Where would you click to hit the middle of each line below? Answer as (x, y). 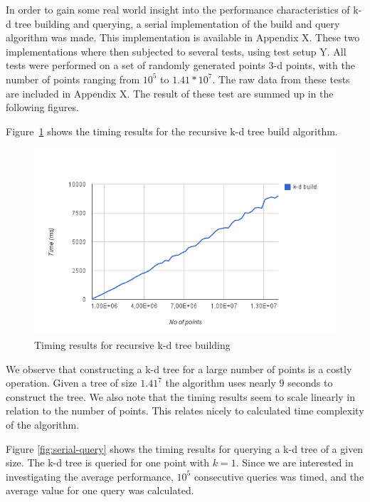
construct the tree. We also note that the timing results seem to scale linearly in (180, 396)
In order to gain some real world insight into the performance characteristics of (178, 9)
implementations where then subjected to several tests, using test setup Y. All (176, 51)
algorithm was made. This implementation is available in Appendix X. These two (183, 37)
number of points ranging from (73, 79)
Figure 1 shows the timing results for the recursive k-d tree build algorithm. (172, 131)
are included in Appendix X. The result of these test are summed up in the (170, 93)
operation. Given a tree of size (72, 383)
